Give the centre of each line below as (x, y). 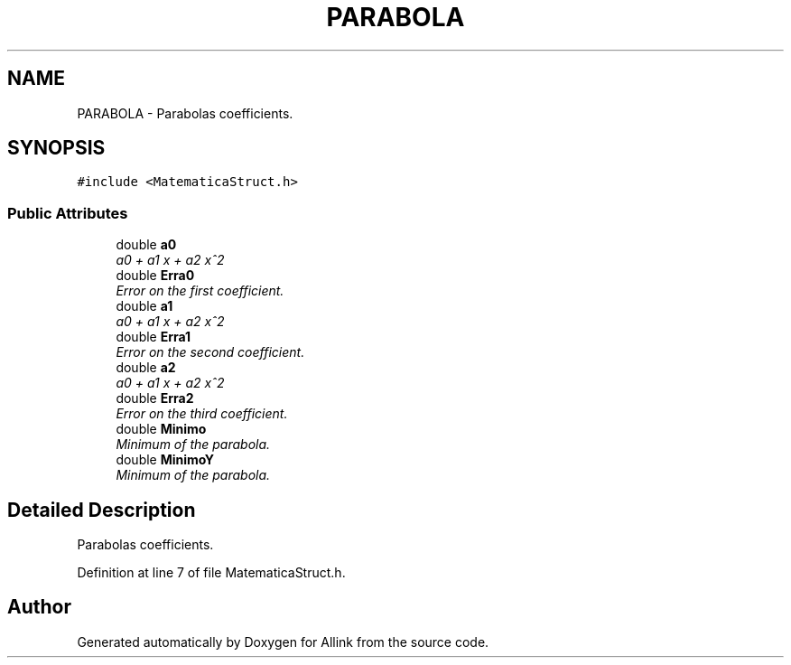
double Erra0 (155, 276)
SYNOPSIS (56, 148)
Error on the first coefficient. (200, 291)
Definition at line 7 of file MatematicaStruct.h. (211, 573)
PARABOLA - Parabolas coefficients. (185, 113)
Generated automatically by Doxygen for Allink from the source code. (283, 642)
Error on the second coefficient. (210, 352)
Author (39, 607)
